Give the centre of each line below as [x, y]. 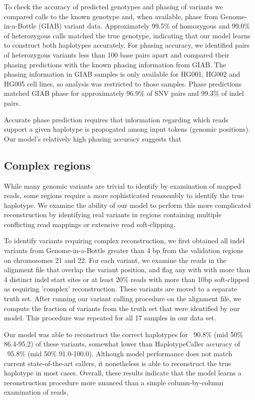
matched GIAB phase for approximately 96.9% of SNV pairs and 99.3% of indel [124, 93]
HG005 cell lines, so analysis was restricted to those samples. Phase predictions [123, 83]
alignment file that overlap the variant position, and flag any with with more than [127, 270]
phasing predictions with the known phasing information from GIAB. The [115, 64]
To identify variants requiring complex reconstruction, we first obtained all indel [124, 241]
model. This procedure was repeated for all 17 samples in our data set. [110, 318]
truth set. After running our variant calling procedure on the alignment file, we [123, 299]
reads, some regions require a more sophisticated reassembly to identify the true [124, 195]
